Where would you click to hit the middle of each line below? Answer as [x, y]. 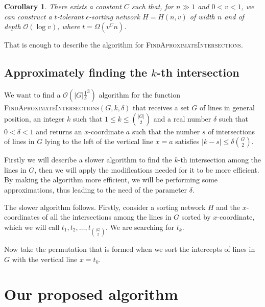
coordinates [22, 217]
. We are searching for [140, 227]
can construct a [28, 16]
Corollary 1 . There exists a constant [63, 6]
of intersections [232, 131]
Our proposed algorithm [91, 294]
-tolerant [70, 16]
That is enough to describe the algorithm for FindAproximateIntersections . [124, 45]
